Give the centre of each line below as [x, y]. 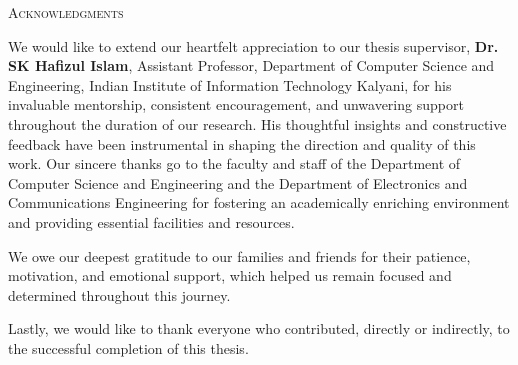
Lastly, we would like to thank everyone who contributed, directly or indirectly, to [259, 328]
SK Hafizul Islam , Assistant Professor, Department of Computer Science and [251, 65]
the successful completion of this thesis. [128, 347]
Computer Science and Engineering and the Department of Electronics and [238, 182]
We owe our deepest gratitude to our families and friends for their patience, [239, 255]
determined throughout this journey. [119, 294]
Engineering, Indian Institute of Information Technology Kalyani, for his [230, 84]
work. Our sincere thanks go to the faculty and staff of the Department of [234, 163]
